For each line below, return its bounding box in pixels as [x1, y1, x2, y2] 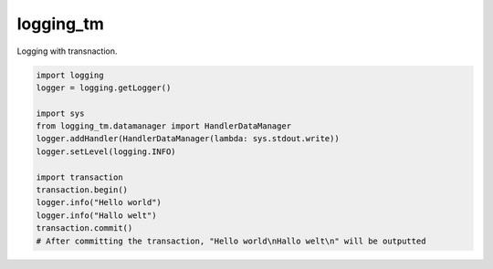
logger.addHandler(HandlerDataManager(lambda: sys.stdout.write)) [36, 133, 340, 144]
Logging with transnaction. [16, 46, 118, 57]
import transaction [36, 171, 123, 182]
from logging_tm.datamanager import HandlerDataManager [36, 121, 292, 131]
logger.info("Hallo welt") [36, 210, 157, 221]
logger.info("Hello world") [36, 197, 162, 208]
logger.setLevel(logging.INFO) [36, 146, 177, 157]
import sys [36, 108, 85, 119]
